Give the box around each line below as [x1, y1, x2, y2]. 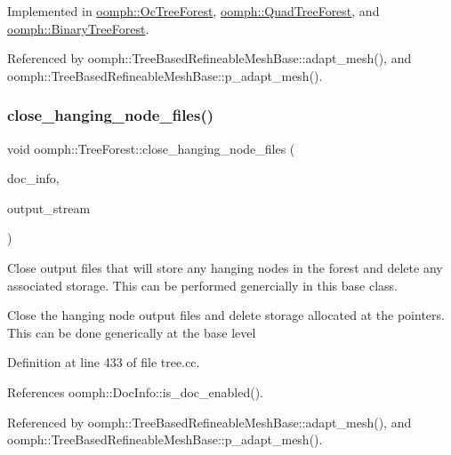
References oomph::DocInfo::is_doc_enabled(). [7, 382, 263, 401]
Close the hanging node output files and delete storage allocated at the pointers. [7, 306, 445, 324]
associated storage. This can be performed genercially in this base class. [7, 275, 399, 294]
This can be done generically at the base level [7, 323, 256, 341]
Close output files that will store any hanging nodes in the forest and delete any [7, 258, 443, 276]
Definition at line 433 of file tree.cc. [7, 353, 200, 371]
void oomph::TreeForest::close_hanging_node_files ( [7, 139, 295, 157]
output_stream [7, 198, 91, 217]
